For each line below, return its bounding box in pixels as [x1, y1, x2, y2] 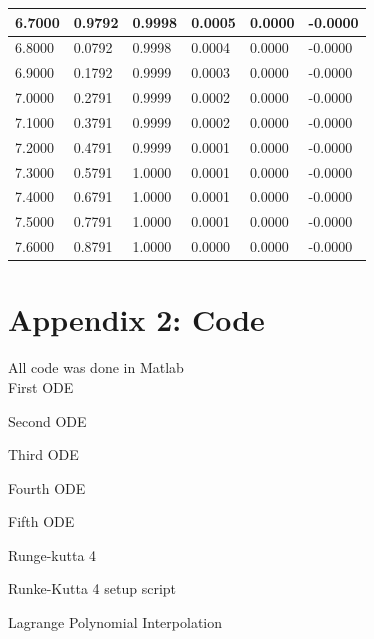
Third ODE [8, 444, 79, 465]
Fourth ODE [8, 477, 86, 498]
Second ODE [8, 410, 87, 431]
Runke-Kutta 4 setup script [8, 578, 176, 599]
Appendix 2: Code [8, 299, 265, 340]
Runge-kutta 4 [8, 544, 97, 565]
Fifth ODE [8, 511, 75, 532]
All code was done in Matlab [8, 357, 184, 378]
